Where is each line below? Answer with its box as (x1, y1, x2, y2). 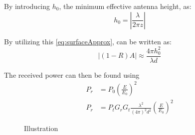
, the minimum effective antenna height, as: (59, 1, 192, 11)
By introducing (4, 1, 50, 11)
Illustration (24, 123, 58, 134)
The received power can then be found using (4, 69, 140, 80)
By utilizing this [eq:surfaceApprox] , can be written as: (4, 36, 172, 46)
